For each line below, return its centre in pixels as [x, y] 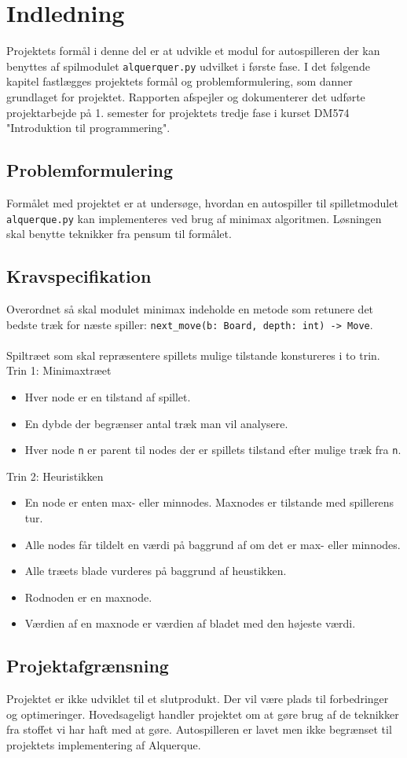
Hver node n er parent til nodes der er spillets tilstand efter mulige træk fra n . [213, 450]
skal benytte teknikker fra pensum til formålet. [119, 234]
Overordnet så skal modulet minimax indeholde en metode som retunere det [190, 309]
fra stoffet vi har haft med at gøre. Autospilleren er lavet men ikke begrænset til [199, 729]
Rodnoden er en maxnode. [88, 597]
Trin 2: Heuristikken [55, 476]
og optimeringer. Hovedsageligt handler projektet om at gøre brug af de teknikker [203, 714]
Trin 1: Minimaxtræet [59, 370]
